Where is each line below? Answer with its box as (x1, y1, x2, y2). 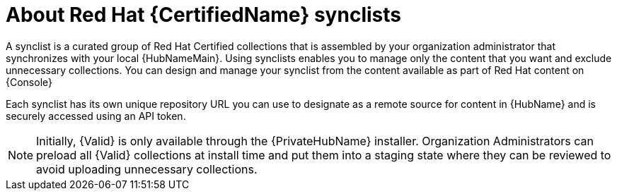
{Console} (6, 75, 53, 88)
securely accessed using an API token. (6, 109, 186, 122)
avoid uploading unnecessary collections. (36, 161, 258, 176)
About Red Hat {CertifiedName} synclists (6, 3, 401, 27)
